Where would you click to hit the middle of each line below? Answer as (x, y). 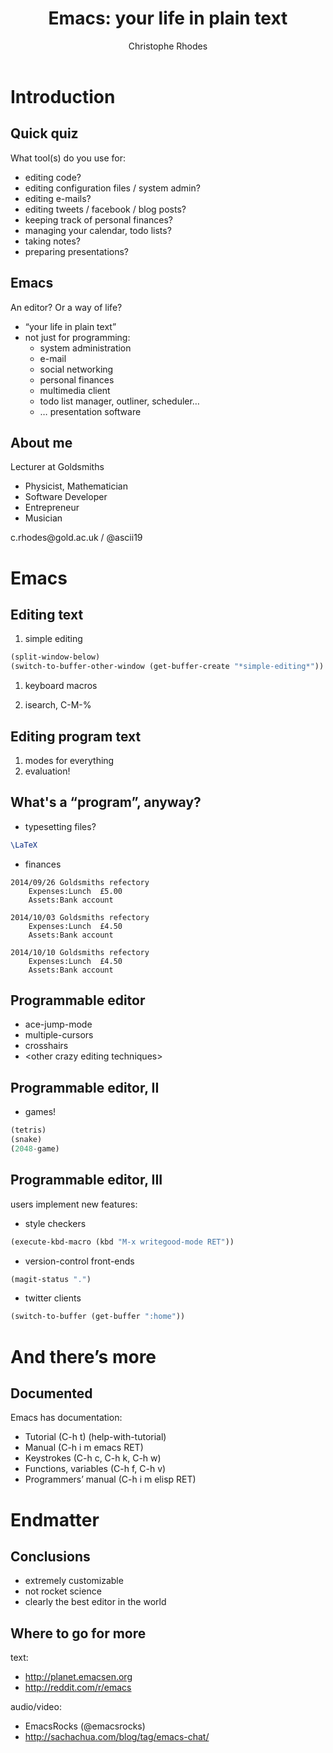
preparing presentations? (77, 251)
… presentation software (90, 411)
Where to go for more (78, 1633)
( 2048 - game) (35, 1149)
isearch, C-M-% (58, 705)
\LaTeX (24, 845)
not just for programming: (77, 337)
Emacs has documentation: (66, 1418)
